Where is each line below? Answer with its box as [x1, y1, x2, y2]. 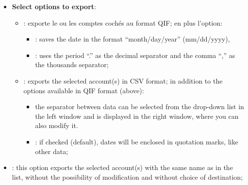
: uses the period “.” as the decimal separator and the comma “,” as [35, 50, 235, 60]
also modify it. [35, 120, 78, 130]
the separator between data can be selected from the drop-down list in [35, 101, 244, 112]
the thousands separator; [35, 59, 109, 70]
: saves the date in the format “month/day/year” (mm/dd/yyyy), [35, 34, 230, 44]
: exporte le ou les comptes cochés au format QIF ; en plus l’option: [23, 17, 222, 28]
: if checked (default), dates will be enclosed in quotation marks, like [35, 136, 238, 146]
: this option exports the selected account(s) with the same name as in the [12, 162, 233, 172]
